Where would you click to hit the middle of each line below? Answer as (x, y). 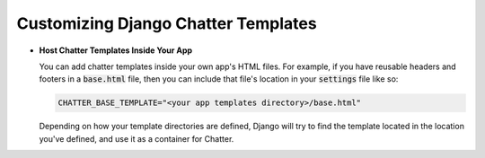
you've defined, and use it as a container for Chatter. (137, 138)
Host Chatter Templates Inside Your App (116, 50)
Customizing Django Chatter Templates (167, 23)
